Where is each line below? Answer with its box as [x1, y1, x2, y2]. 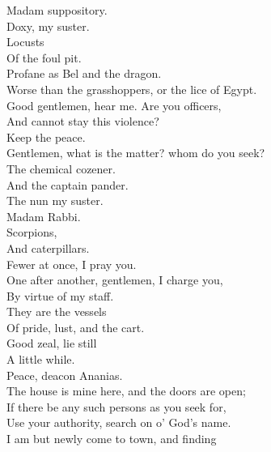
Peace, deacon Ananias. [6, 366, 123, 383]
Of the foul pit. [6, 49, 82, 66]
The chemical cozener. [6, 160, 116, 177]
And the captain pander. [6, 176, 129, 193]
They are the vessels [6, 303, 107, 320]
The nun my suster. [6, 192, 104, 209]
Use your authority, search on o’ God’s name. [6, 414, 231, 431]
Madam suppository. [6, 2, 108, 18]
